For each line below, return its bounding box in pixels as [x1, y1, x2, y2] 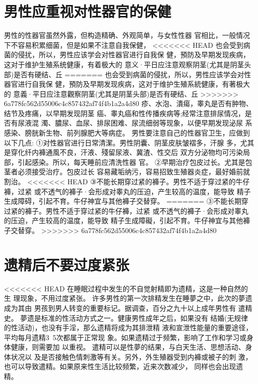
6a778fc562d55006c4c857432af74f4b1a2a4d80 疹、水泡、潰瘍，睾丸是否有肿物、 [4, 98, 253, 109]
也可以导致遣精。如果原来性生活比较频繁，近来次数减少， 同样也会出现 [4, 361, 236, 372]
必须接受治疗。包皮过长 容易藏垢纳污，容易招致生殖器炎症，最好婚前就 [17, 166, 250, 177]
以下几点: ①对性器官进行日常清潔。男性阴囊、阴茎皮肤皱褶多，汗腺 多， [4, 137, 241, 147]
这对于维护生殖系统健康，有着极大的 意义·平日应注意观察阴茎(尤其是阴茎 [4, 59, 244, 69]
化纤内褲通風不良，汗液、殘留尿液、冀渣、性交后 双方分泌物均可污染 [17, 147, 243, 157]
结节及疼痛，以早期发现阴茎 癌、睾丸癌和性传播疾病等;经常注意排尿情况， [4, 108, 245, 118]
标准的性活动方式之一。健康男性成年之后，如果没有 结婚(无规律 [41, 312, 248, 323]
